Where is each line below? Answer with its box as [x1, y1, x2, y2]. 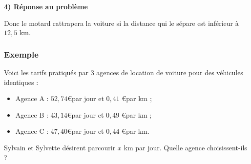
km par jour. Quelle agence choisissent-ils [124, 142, 247, 152]
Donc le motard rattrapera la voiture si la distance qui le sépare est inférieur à [4, 18, 239, 28]
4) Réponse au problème [4, 1, 88, 11]
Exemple [4, 48, 39, 60]
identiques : [4, 77, 39, 87]
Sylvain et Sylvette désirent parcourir [4, 142, 116, 152]
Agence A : [15, 93, 49, 103]
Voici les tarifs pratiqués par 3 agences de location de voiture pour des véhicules [4, 67, 243, 77]
